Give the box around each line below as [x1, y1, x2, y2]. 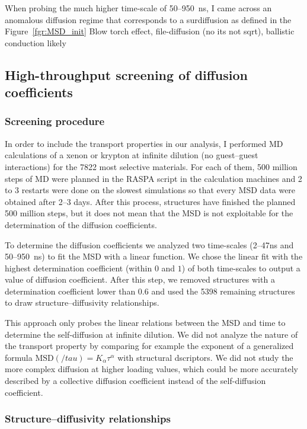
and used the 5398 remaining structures [151, 284, 295, 297]
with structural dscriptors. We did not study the [117, 351, 293, 363]
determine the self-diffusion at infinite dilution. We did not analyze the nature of [5, 328, 298, 340]
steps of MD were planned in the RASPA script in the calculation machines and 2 [5, 172, 302, 184]
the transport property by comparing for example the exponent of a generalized [5, 340, 294, 352]
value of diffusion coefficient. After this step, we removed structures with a [5, 273, 275, 286]
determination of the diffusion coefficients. [5, 218, 157, 230]
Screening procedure [5, 114, 105, 129]
